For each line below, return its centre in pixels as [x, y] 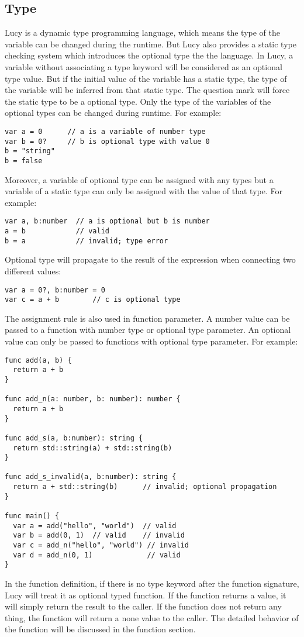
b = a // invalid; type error [87, 241]
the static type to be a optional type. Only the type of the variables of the [138, 101]
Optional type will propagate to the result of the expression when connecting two [150, 259]
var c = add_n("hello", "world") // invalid [101, 545]
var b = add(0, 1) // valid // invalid [99, 536]
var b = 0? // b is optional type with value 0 [107, 141]
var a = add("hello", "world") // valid [95, 526]
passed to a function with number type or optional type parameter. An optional [148, 330]
